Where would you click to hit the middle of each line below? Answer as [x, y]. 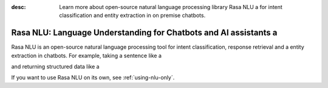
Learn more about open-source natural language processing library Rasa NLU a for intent [171, 7]
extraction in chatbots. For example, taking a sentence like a [87, 55]
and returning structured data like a [55, 67]
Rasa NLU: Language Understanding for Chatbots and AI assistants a [144, 33]
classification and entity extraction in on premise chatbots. [132, 16]
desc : [19, 7]
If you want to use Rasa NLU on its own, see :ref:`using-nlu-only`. [93, 78]
